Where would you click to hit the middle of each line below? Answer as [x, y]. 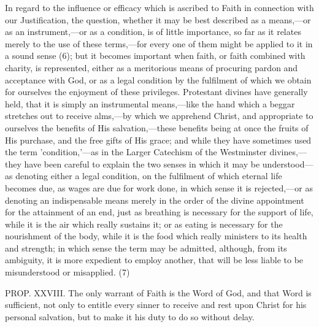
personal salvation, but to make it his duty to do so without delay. [130, 316]
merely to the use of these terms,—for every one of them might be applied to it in [159, 43]
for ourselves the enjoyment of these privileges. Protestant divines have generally [156, 92]
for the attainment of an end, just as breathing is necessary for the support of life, [159, 212]
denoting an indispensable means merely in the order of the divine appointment [155, 200]
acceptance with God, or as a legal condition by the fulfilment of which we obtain [158, 79]
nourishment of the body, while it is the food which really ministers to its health [156, 236]
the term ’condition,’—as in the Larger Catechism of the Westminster [136, 152]
